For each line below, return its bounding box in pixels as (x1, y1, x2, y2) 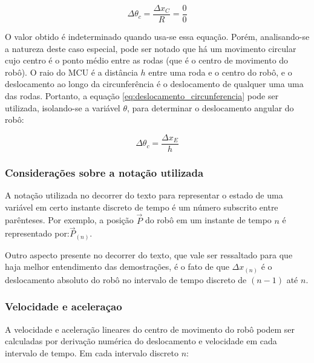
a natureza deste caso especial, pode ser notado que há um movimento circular (5, 42, 296, 54)
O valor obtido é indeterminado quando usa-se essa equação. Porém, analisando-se (5, 30, 310, 43)
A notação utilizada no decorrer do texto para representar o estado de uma (5, 189, 283, 201)
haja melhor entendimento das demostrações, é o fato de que (5, 260, 229, 273)
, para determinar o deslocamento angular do (127, 101, 294, 114)
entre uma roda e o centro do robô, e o (148, 65, 292, 78)
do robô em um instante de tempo (145, 214, 272, 226)
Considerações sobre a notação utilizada (5, 165, 204, 180)
